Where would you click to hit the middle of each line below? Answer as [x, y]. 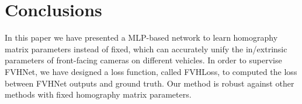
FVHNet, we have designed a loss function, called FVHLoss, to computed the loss [151, 71]
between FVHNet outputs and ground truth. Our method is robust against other [150, 83]
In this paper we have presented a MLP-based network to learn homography [141, 37]
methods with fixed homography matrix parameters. [98, 94]
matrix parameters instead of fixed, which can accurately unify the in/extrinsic [146, 49]
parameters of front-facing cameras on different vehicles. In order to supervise [143, 60]
